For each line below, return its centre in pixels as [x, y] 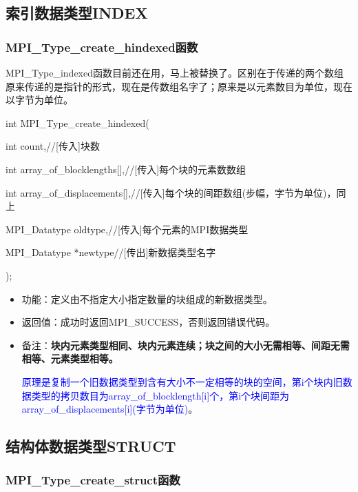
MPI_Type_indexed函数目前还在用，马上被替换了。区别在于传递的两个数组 [175, 72]
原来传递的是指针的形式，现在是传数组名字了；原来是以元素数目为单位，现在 [179, 86]
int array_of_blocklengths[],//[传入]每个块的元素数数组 [126, 169]
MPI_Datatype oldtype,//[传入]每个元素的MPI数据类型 [127, 229]
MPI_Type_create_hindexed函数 [102, 47]
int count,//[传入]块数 [53, 146]
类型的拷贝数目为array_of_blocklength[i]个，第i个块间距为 [160, 395]
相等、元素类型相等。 [70, 358]
